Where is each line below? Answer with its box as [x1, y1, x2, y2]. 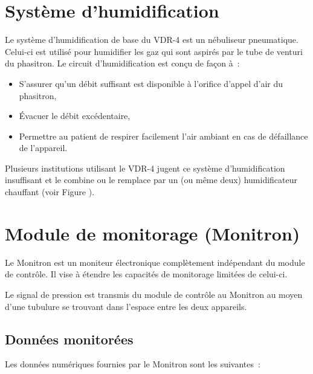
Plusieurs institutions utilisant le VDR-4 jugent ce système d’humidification [5, 161, 285, 174]
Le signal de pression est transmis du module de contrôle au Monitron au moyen [5, 288, 303, 300]
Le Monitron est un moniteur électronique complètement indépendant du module [5, 256, 305, 268]
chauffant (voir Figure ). [5, 185, 95, 198]
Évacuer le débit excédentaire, [19, 109, 131, 122]
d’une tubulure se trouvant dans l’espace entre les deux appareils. [5, 300, 247, 312]
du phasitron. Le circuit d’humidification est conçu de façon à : [5, 57, 240, 69]
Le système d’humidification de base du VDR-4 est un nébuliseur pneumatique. [5, 33, 298, 46]
